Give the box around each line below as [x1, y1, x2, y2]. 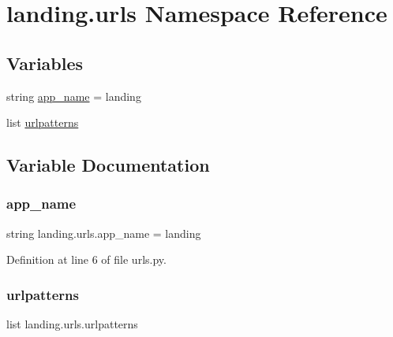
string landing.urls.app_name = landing [6, 224, 201, 241]
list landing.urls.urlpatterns [6, 316, 138, 332]
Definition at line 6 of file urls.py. [6, 251, 167, 268]
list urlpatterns [6, 114, 79, 131]
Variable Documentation [6, 153, 210, 177]
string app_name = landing [6, 87, 141, 104]
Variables [6, 50, 84, 75]
